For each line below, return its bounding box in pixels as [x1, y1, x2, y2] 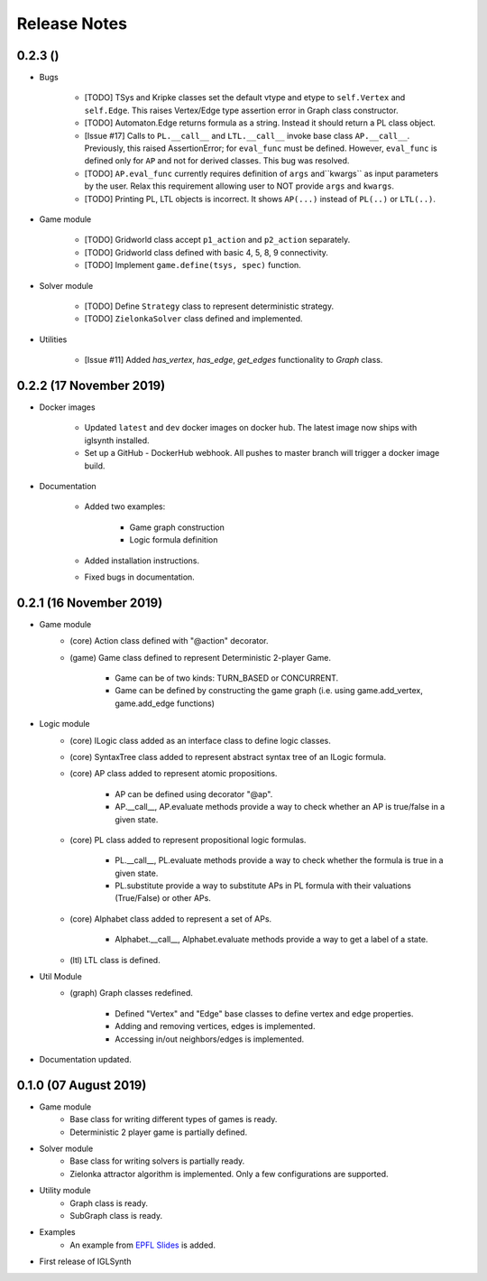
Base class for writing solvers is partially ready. [69, 1156, 245, 1166]
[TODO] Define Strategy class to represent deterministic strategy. [84, 301, 334, 311]
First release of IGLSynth [39, 1256, 132, 1267]
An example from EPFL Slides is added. [69, 1239, 216, 1250]
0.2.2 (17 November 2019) [16, 377, 166, 393]
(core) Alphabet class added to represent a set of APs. [69, 913, 272, 924]
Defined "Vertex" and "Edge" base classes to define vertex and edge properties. [115, 1007, 414, 1019]
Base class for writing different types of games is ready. [69, 1114, 278, 1125]
